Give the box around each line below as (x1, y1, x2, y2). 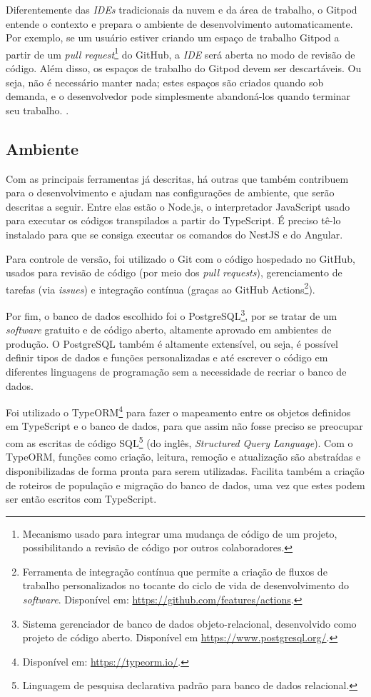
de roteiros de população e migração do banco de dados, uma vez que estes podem (6, 477, 365, 492)
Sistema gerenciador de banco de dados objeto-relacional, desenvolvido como (22, 616, 357, 631)
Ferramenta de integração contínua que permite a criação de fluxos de (22, 563, 327, 578)
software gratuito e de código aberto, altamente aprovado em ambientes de (6, 322, 332, 337)
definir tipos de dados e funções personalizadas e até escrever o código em (6, 350, 328, 365)
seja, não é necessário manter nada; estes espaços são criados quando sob (6, 74, 324, 89)
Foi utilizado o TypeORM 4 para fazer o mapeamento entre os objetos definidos (6, 403, 351, 419)
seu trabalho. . (6, 102, 69, 117)
